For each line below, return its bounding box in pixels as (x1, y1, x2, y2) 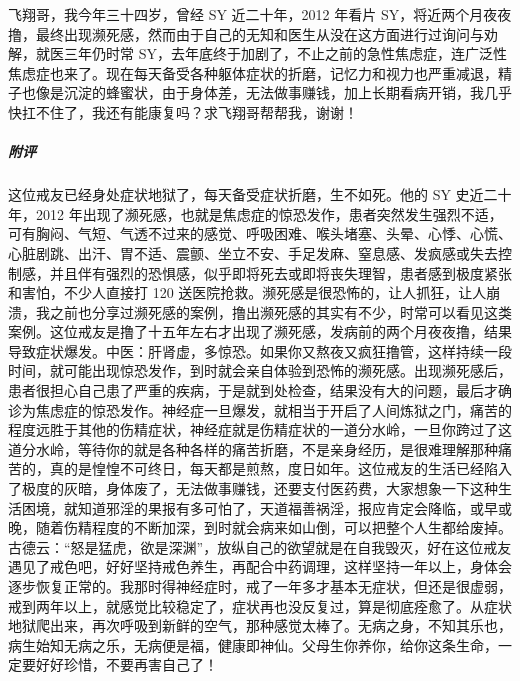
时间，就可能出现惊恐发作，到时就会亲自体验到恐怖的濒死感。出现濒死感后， (8, 360, 512, 381)
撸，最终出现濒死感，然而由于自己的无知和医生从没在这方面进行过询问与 (8, 23, 484, 44)
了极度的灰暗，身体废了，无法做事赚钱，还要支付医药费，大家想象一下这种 (8, 478, 498, 499)
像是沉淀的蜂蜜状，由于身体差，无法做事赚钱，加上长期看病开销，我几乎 (35, 82, 512, 103)
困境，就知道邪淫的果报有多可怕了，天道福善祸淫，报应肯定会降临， (21, 497, 470, 518)
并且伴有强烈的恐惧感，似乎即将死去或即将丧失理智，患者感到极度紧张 (49, 262, 512, 283)
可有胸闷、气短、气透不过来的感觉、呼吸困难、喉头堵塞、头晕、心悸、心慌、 (8, 223, 512, 244)
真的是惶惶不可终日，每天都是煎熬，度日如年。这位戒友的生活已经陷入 (49, 458, 512, 479)
